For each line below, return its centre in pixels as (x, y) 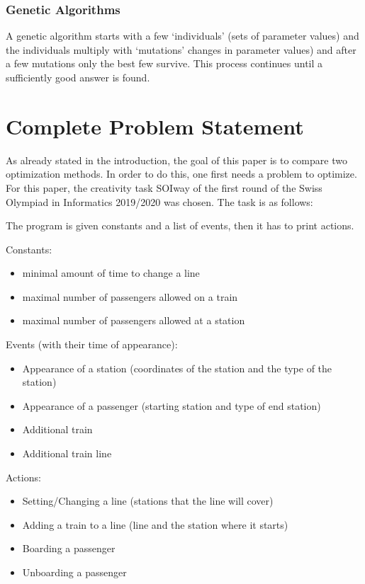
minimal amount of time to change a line (111, 273)
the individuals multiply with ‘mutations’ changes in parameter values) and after (181, 49)
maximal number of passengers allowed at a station (134, 320)
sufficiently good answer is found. (78, 77)
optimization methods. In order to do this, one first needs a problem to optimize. (181, 174)
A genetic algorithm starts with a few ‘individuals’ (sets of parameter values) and (182, 36)
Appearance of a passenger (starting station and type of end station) (172, 405)
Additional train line (67, 453)
